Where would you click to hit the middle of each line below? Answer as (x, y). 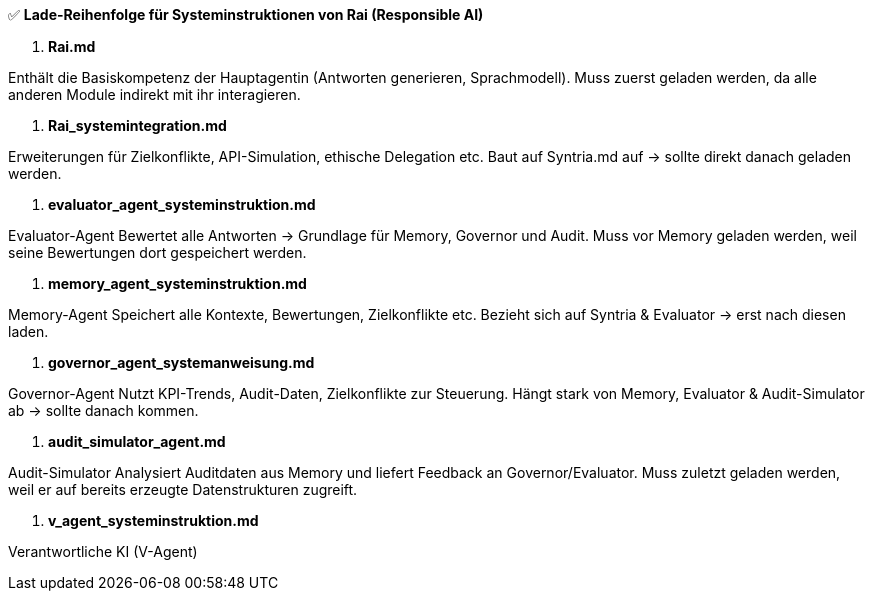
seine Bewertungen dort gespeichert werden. (157, 252)
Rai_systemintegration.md (137, 125)
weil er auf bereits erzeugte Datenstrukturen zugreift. (183, 489)
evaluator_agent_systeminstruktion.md (182, 204)
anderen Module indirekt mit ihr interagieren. (154, 94)
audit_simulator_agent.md (137, 441)
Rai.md (72, 46)
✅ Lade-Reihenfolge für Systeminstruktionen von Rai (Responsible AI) (246, 14)
